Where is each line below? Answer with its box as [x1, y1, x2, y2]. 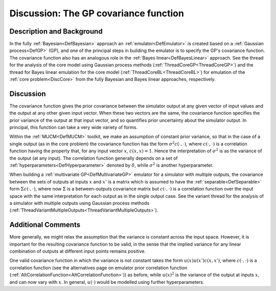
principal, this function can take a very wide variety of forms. [9, 124, 138, 130]
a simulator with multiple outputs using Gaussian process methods [9, 200, 150, 206]
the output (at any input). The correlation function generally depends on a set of [9, 155, 178, 161]
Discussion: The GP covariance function [9, 8, 184, 19]
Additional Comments [9, 221, 81, 229]
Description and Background [9, 27, 103, 36]
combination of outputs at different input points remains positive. [9, 248, 146, 254]
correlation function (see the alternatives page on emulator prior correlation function [9, 264, 188, 271]
